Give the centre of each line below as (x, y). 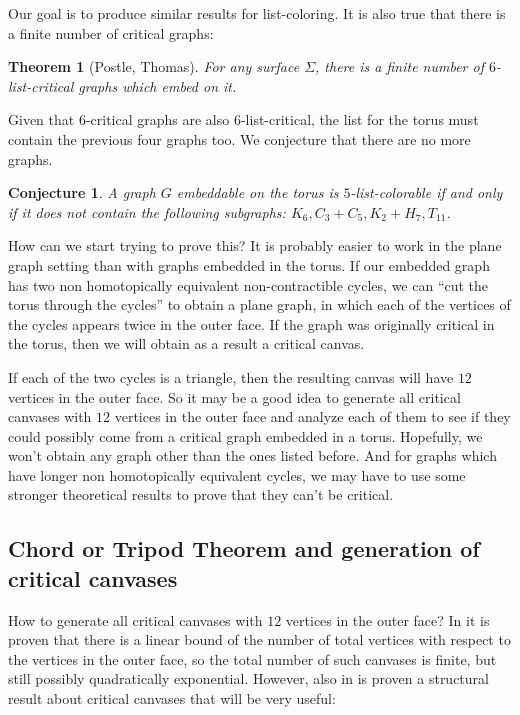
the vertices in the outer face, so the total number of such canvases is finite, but (252, 658)
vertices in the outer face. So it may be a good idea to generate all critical (234, 396)
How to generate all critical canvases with (135, 619)
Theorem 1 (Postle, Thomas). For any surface (154, 66)
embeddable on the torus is (257, 192)
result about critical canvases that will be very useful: (172, 698)
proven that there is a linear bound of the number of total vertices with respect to (259, 639)
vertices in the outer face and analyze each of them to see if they (312, 416)
